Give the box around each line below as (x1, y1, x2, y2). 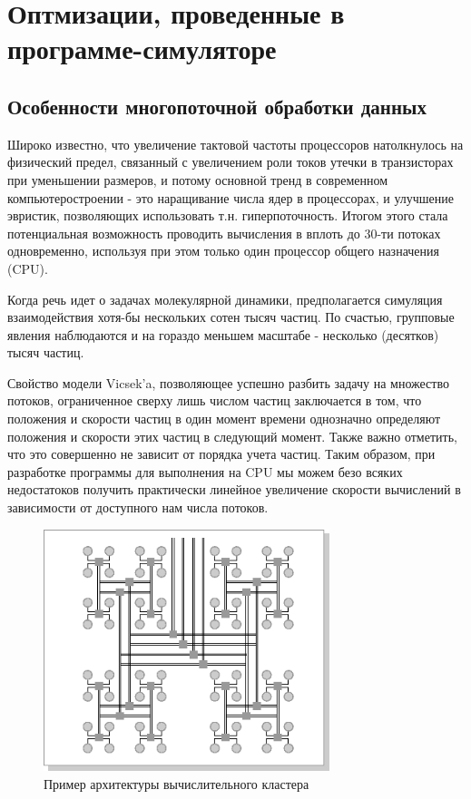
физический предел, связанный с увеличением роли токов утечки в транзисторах (7, 152, 454, 171)
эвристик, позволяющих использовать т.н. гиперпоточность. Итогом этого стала (7, 206, 448, 225)
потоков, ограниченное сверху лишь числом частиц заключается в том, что (7, 391, 422, 410)
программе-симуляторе (7, 30, 277, 67)
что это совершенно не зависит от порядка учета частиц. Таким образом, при (7, 444, 436, 463)
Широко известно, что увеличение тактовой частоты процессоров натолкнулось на (7, 134, 464, 153)
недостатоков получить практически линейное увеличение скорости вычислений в (7, 480, 461, 499)
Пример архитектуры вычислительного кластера (44, 774, 309, 793)
